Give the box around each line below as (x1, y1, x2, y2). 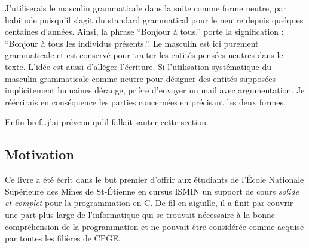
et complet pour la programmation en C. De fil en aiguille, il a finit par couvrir (5, 196, 293, 209)
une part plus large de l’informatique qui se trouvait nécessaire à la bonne (5, 208, 276, 220)
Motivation (5, 145, 74, 164)
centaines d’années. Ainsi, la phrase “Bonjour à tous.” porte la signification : (5, 25, 284, 38)
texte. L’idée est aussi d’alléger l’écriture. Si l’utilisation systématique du (5, 60, 272, 72)
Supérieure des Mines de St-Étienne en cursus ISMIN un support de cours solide (5, 185, 299, 197)
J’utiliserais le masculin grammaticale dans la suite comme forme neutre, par (5, 2, 286, 14)
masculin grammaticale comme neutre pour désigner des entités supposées (5, 72, 276, 84)
